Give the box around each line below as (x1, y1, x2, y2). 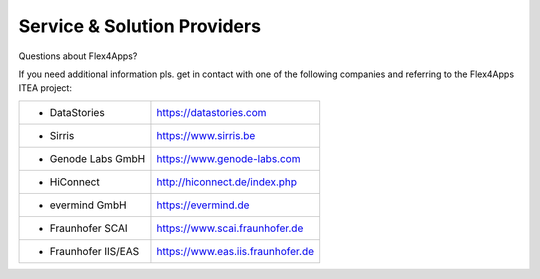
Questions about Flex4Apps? (18, 50, 138, 62)
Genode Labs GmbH (49, 151, 146, 165)
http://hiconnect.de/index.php (156, 175, 298, 189)
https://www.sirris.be (156, 128, 256, 142)
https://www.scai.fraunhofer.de (156, 221, 304, 235)
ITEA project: (18, 82, 72, 94)
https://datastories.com (156, 105, 267, 119)
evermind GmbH (49, 198, 127, 212)
